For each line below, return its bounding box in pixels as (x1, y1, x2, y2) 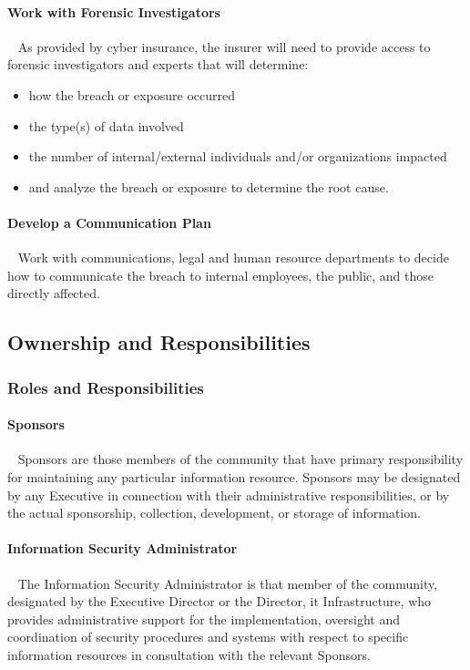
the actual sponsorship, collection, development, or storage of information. (7, 503, 421, 522)
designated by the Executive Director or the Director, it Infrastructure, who (7, 592, 432, 611)
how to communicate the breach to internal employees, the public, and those (7, 265, 434, 284)
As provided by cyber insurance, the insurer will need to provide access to (17, 36, 431, 56)
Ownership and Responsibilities (7, 328, 311, 356)
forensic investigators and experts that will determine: (7, 55, 309, 74)
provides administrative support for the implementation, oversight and (7, 609, 401, 628)
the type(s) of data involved (28, 116, 184, 135)
